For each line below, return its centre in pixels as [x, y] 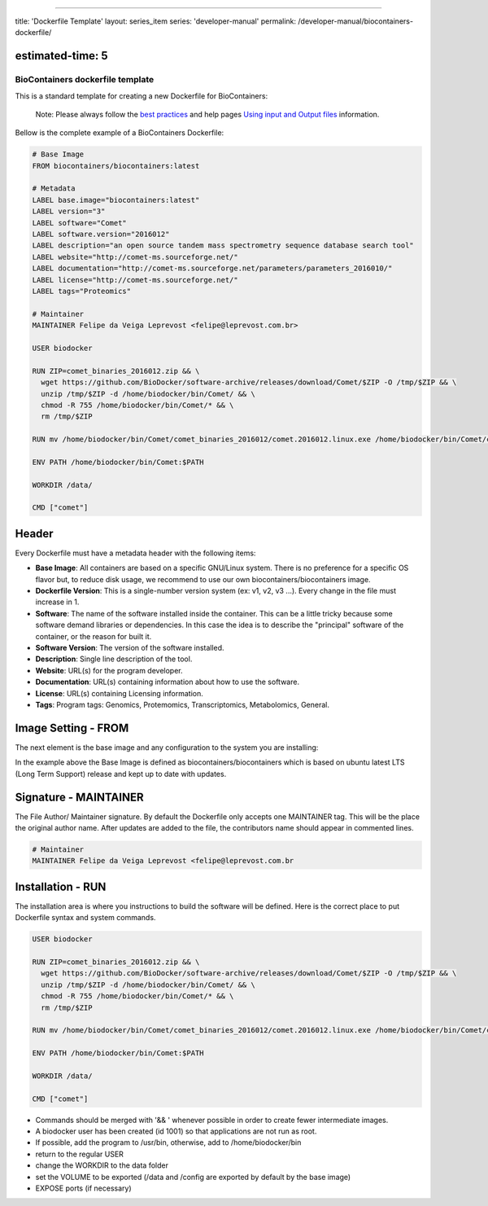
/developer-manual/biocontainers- [356, 21]
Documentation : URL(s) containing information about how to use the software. [168, 682]
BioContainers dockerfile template [85, 80]
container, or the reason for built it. [94, 636]
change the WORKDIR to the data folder [102, 1165]
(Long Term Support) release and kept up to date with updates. [121, 774]
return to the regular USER [79, 1154]
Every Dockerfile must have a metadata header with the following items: [135, 553]
